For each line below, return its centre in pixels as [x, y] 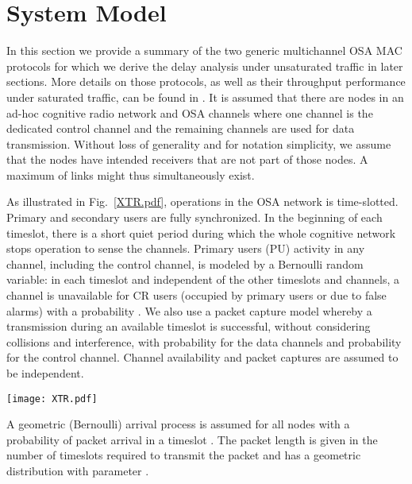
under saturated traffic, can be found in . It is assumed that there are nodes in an [205, 97]
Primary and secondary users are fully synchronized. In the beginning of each [194, 217]
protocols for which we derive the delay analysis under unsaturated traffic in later [205, 66]
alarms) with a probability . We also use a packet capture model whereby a [189, 310]
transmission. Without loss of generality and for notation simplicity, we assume [199, 143]
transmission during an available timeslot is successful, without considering [189, 326]
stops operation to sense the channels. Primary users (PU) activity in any [186, 248]
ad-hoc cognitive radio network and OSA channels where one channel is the [190, 112]
